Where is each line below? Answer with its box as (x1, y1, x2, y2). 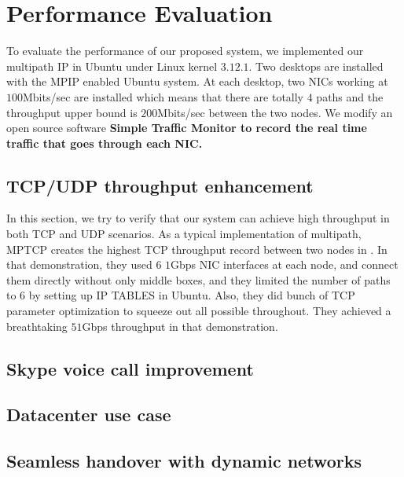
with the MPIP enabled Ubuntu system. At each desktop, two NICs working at (6, 73, 388, 90)
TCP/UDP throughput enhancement (6, 173, 314, 197)
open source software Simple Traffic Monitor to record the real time (6, 119, 367, 136)
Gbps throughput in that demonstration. (82, 317, 278, 334)
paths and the (316, 88, 384, 105)
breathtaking (6, 317, 68, 334)
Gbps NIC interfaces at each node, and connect (171, 256, 398, 273)
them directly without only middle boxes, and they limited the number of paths (6, 271, 391, 288)
